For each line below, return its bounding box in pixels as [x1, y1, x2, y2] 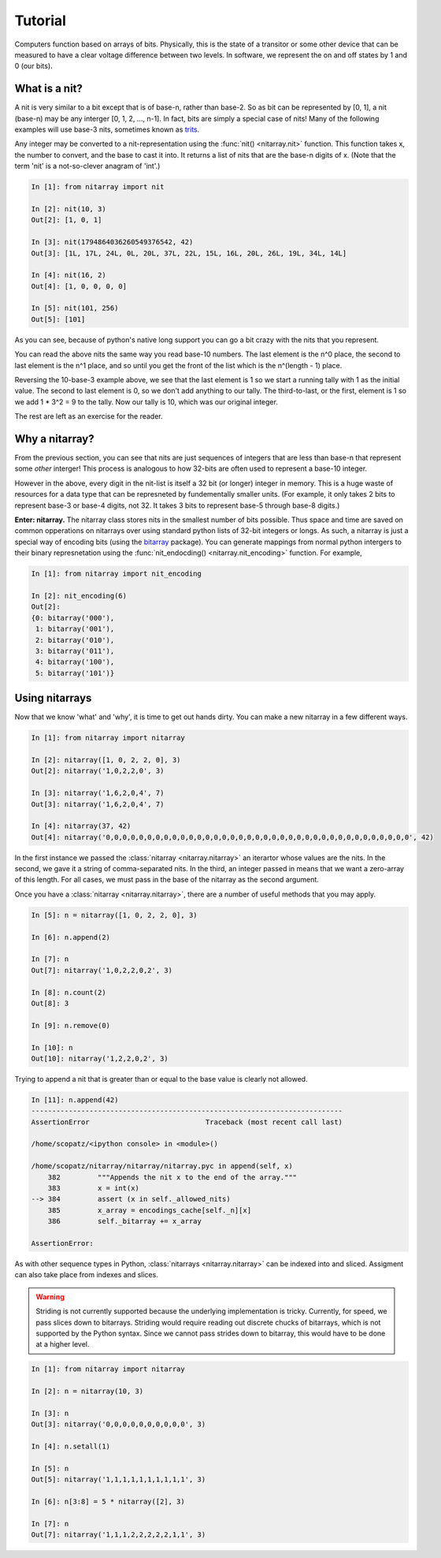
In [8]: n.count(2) [31, 988, 106, 997]
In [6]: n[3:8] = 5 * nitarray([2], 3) [31, 1496, 185, 1506]
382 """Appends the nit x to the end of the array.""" [47, 1172, 298, 1182]
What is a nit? [14, 82, 83, 95]
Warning [35, 1291, 65, 1301]
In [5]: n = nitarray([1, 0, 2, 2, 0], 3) [31, 911, 198, 919]
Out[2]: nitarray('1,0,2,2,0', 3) [31, 766, 165, 776]
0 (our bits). [14, 61, 53, 71]
